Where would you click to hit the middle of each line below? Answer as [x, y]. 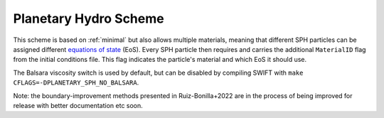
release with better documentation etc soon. [78, 105]
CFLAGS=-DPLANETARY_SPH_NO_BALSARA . [76, 82]
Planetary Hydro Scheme [89, 18]
